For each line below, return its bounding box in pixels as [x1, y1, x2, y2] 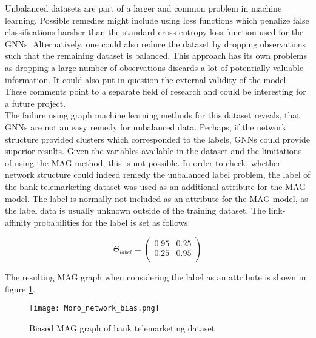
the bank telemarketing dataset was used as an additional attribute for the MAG [5, 180, 306, 192]
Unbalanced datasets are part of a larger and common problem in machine [5, 2, 282, 14]
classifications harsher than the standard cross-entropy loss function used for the [5, 25, 304, 38]
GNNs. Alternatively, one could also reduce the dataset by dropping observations [5, 37, 306, 50]
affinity [5, 215, 31, 228]
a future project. [5, 96, 66, 109]
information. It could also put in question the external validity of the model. [5, 73, 289, 86]
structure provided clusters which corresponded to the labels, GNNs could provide [5, 132, 310, 145]
